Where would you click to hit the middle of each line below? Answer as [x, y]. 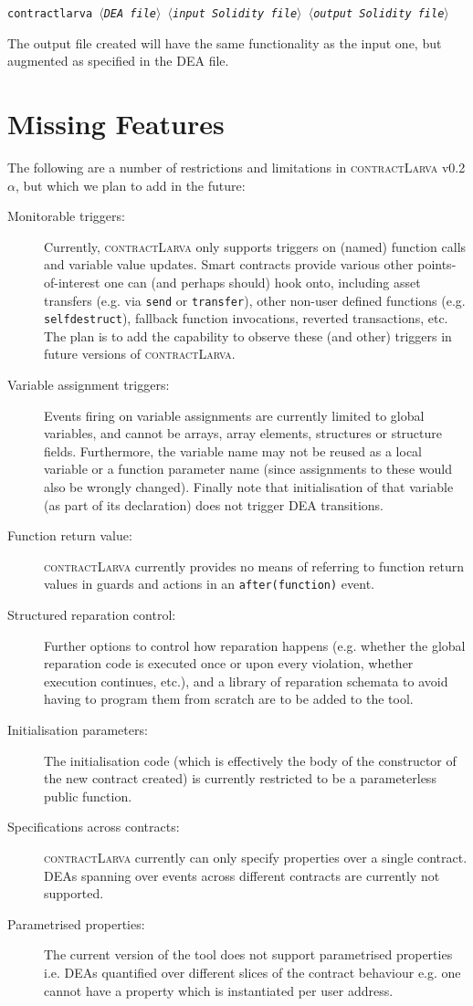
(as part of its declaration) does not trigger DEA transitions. [214, 504]
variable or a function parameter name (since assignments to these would [248, 469]
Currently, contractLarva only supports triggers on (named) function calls [255, 246]
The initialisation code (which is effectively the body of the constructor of [250, 760]
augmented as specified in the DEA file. [118, 61]
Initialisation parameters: [78, 729]
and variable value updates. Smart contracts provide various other [229, 264]
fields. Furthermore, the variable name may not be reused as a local [233, 451]
